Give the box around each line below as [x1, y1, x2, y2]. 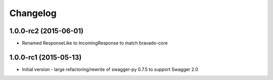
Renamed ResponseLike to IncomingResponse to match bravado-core [22, 40, 168, 46]
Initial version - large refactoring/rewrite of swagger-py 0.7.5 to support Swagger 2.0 [22, 66, 198, 72]
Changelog [9, 8, 57, 19]
